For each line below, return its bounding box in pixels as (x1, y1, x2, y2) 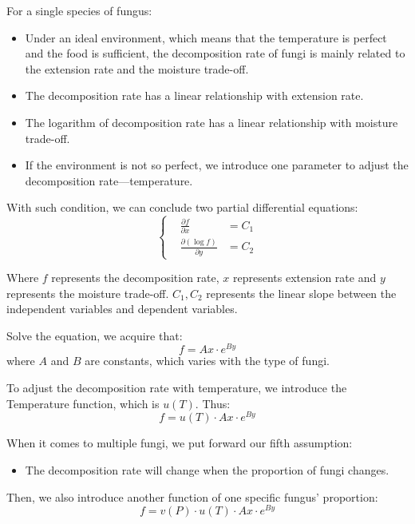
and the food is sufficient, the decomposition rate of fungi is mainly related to (25, 45, 405, 62)
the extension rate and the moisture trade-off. (25, 60, 249, 77)
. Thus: (195, 395, 231, 411)
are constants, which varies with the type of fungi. (85, 352, 330, 369)
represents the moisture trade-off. (6, 284, 169, 301)
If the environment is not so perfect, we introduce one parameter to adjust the (25, 157, 409, 173)
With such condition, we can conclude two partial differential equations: (6, 199, 358, 216)
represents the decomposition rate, (51, 269, 219, 286)
